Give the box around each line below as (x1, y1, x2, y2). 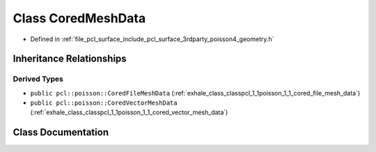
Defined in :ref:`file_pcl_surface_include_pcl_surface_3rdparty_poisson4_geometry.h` (30, 35, 274, 43)
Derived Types (13, 74, 64, 84)
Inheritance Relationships (13, 53, 127, 65)
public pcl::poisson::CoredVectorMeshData (30, 99, 178, 107)
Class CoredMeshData (13, 10, 146, 26)
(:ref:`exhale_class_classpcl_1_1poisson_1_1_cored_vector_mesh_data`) (30, 108, 228, 116)
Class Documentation (13, 126, 109, 139)
